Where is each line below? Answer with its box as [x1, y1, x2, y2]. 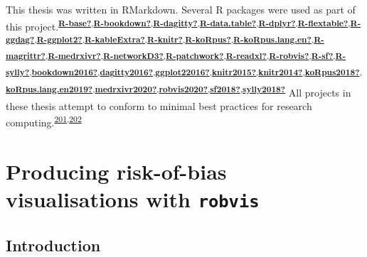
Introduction [6, 234, 101, 256]
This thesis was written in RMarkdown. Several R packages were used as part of [6, 2, 356, 16]
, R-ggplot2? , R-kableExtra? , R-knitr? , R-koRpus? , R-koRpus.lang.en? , [34, 33, 314, 45]
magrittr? [6, 50, 46, 62]
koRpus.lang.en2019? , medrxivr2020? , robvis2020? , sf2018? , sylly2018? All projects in [6, 82, 351, 99]
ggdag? [6, 33, 35, 45]
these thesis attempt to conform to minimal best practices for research [6, 98, 312, 113]
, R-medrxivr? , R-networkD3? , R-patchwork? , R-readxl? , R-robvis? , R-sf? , [45, 50, 336, 62]
